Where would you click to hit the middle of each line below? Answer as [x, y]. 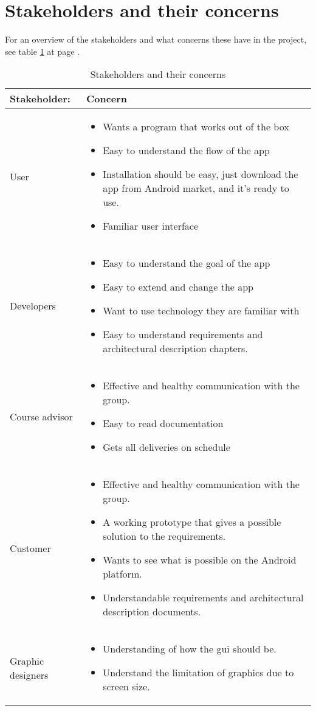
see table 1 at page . [42, 51]
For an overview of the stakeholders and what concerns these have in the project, [156, 39]
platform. [122, 574]
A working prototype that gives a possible [192, 522]
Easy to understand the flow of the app [186, 150]
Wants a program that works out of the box [196, 127]
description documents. [152, 612]
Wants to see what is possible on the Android [200, 560]
